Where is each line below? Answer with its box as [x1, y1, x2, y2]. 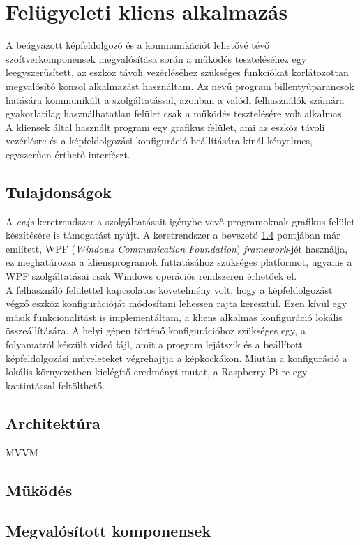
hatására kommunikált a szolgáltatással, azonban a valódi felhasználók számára [6, 92, 345, 107]
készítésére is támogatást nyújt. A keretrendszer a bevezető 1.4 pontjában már [6, 227, 340, 242]
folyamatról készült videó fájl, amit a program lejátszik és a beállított [6, 337, 303, 352]
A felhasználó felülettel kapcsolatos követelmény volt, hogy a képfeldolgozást [6, 282, 333, 297]
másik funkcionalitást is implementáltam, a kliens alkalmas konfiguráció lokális [6, 309, 343, 324]
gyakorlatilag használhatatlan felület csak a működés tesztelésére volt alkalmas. [6, 106, 345, 121]
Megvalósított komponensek [6, 520, 211, 542]
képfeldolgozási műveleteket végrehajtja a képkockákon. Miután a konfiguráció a [6, 350, 347, 365]
